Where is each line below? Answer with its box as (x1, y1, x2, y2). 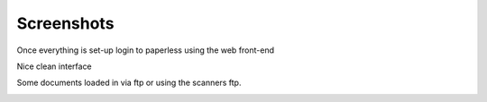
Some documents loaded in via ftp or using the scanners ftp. (16, 77, 242, 89)
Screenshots (16, 13, 115, 33)
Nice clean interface (16, 61, 92, 72)
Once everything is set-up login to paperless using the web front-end (16, 45, 275, 55)
